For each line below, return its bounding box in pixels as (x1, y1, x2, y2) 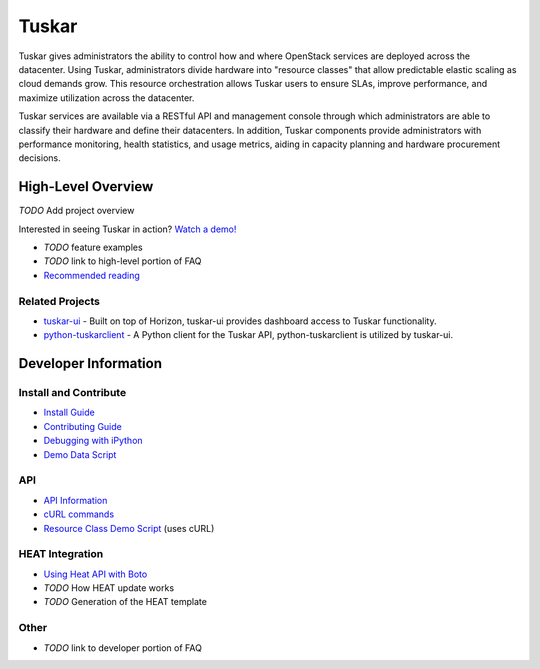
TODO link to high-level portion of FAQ (43, 255, 202, 267)
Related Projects (18, 294, 100, 308)
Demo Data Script (43, 448, 117, 460)
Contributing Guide (43, 420, 122, 432)
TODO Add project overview (18, 205, 135, 217)
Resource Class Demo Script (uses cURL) (43, 522, 215, 534)
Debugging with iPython (43, 435, 144, 447)
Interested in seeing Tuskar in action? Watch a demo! (18, 223, 237, 235)
